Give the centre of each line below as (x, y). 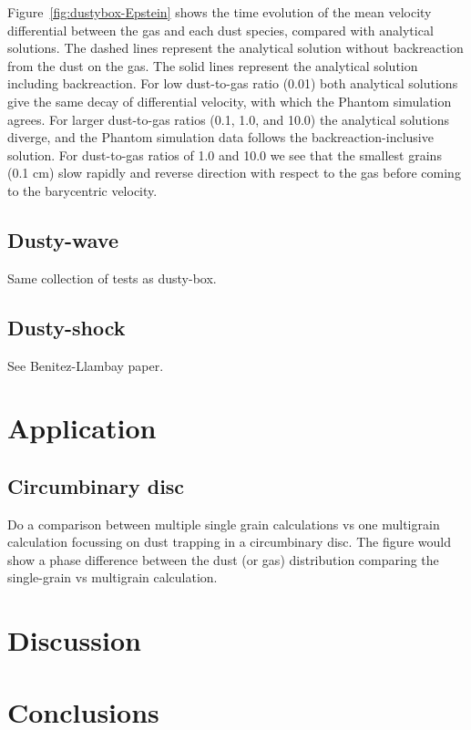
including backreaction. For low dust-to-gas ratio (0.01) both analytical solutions (233, 83)
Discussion (74, 640)
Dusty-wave (63, 239)
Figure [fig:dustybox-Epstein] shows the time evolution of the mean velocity (220, 12)
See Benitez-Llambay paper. (86, 365)
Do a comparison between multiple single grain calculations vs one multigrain (224, 524)
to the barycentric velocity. (82, 190)
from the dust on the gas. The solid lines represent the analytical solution (213, 65)
